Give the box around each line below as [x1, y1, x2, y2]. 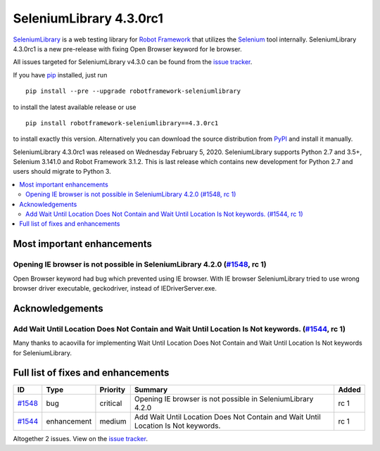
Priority [99, 385, 126, 395]
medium [99, 417, 127, 426]
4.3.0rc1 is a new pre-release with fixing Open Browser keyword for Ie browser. [13, 44, 242, 53]
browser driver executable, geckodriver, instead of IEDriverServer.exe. [13, 284, 217, 292]
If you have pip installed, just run [13, 70, 108, 79]
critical [99, 398, 122, 408]
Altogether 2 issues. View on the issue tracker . [13, 435, 148, 443]
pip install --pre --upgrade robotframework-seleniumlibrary [25, 87, 241, 95]
